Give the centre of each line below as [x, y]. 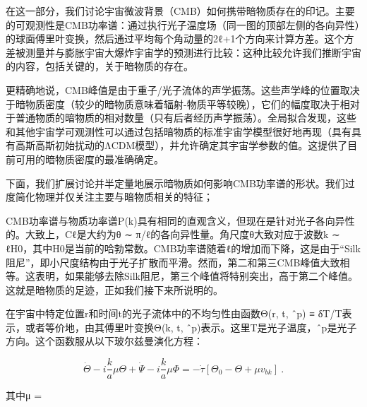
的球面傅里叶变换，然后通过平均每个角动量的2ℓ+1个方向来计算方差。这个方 [180, 39]
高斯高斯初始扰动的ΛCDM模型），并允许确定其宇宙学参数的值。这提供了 [181, 145]
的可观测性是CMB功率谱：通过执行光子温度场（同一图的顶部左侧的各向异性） [183, 24]
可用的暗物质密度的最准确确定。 [89, 159]
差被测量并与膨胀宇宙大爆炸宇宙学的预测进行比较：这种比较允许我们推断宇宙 [183, 52]
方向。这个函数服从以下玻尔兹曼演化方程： [104, 341]
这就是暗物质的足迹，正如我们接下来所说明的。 [114, 289]
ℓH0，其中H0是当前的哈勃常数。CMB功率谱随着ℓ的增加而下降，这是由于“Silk [183, 248]
